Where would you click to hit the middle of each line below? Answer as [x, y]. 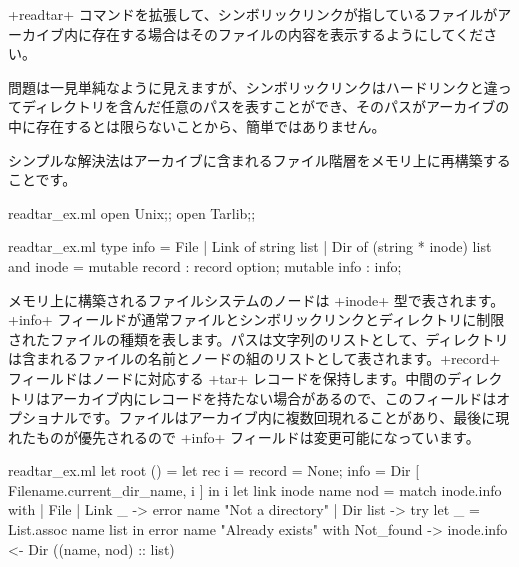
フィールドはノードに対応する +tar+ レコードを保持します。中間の [228, 377]
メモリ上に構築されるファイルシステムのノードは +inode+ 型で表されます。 [256, 299]
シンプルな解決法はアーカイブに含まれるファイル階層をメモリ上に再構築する [259, 159]
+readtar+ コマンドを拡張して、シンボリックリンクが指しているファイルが [253, 14]
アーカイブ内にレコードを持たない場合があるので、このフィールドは [273, 397]
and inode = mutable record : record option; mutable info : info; [205, 265]
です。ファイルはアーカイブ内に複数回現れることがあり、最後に [286, 417]
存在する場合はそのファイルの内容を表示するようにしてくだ [287, 33]
